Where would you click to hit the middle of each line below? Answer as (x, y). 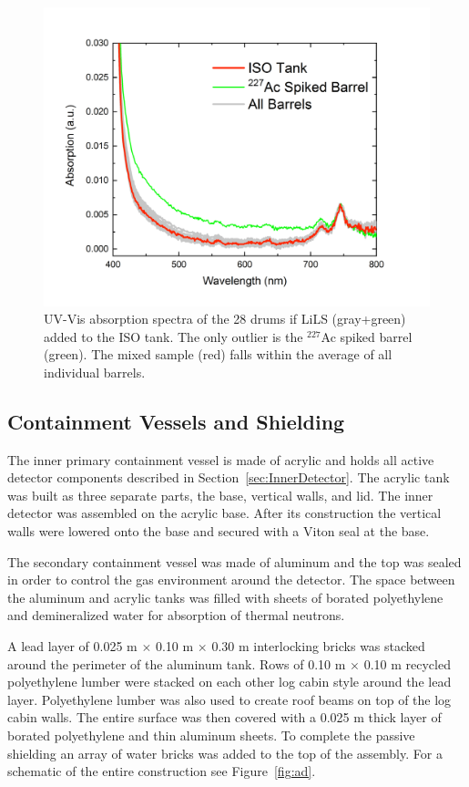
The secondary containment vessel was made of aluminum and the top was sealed (234, 561)
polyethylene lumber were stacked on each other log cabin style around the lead (229, 682)
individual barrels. (95, 372)
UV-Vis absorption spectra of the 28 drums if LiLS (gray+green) (225, 319)
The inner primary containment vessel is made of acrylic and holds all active (221, 459)
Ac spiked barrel (367, 336)
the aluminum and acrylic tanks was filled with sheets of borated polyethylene (225, 597)
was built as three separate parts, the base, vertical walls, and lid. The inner (220, 495)
